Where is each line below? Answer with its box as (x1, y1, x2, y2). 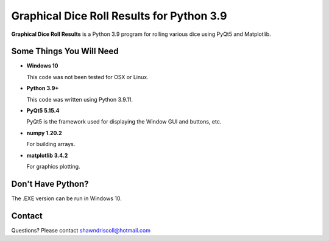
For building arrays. (26, 141, 76, 148)
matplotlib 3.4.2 (26, 152, 68, 159)
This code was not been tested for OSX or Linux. (26, 73, 149, 80)
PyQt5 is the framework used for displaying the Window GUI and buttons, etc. (26, 118, 222, 125)
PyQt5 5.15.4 (26, 107, 60, 114)
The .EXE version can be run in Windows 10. (11, 195, 122, 202)
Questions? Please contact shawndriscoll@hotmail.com (11, 226, 150, 234)
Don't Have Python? (11, 178, 89, 189)
